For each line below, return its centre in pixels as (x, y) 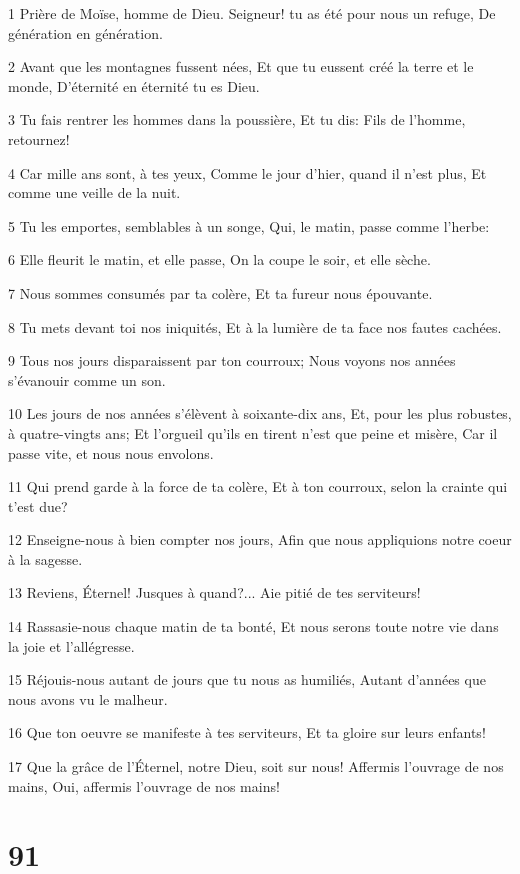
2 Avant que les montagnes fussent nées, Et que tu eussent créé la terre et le (241, 66)
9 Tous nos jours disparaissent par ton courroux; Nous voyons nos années (232, 360)
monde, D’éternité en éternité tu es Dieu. (134, 85)
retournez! (39, 138)
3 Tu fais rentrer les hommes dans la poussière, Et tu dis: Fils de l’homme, (237, 119)
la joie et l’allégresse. (71, 645)
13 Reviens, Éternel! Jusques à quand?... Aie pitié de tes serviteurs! (214, 592)
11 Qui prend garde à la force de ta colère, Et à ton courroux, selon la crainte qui (258, 486)
